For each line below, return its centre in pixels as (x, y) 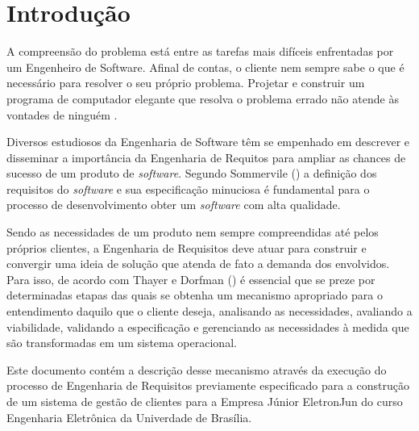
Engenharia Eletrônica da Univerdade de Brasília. (129, 417)
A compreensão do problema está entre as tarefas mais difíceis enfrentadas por (200, 51)
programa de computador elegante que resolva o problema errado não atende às (203, 98)
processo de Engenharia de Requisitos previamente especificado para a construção (208, 385)
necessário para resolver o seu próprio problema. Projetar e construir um (186, 83)
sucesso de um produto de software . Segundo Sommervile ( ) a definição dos (192, 173)
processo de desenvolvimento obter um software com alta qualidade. (174, 205)
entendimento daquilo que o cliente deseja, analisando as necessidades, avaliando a (209, 311)
